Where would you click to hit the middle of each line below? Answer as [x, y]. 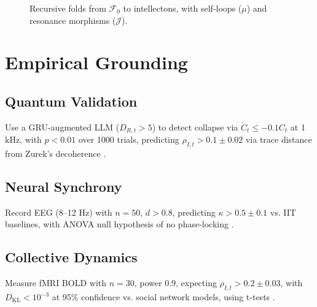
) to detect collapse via [195, 127]
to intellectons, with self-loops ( [182, 8]
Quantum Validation [71, 101]
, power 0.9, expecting [175, 283]
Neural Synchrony [64, 186]
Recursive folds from [68, 8]
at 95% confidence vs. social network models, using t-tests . [163, 297]
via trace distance [279, 139]
